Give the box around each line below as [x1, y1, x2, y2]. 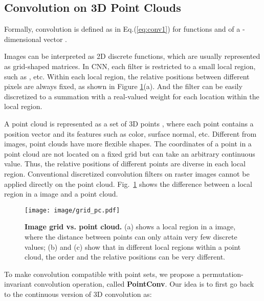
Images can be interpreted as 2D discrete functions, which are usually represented [4, 51, 260, 61]
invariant [4, 278, 32, 289]
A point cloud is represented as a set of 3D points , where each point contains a [4, 118, 254, 128]
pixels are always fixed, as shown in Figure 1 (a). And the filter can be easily [4, 81, 243, 92]
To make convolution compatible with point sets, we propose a [4, 268, 200, 279]
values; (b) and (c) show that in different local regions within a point [25, 241, 241, 252]
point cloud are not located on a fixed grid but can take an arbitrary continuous [4, 148, 255, 159]
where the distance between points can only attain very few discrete [25, 231, 237, 242]
